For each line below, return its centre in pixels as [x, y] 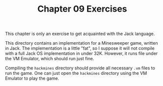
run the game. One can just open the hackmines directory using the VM [76, 73]
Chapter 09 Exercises [82, 9]
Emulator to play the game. [32, 78]
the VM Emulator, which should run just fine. [50, 59]
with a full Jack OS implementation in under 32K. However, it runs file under [81, 53]
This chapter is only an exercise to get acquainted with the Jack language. [80, 34]
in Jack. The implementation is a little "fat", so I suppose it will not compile [80, 48]
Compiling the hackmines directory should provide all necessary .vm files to [80, 68]
